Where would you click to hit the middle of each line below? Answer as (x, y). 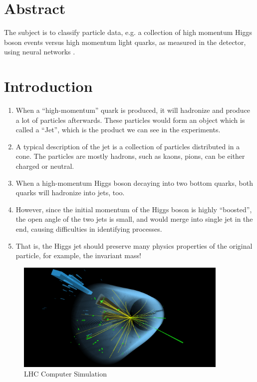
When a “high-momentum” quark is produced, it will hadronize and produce (133, 110)
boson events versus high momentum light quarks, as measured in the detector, (125, 42)
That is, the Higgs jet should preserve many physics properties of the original (134, 245)
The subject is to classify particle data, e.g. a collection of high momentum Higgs (128, 32)
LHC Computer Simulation (65, 374)
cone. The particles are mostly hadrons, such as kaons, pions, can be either (130, 156)
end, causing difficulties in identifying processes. (89, 228)
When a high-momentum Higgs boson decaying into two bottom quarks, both (134, 183)
